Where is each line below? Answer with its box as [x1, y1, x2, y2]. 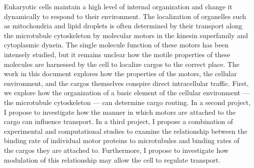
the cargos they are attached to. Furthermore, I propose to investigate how [4, 145, 229, 155]
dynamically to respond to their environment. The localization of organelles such [4, 11, 246, 21]
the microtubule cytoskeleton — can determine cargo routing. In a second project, [4, 97, 251, 107]
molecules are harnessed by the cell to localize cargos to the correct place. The [4, 59, 239, 69]
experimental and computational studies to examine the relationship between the [4, 126, 248, 136]
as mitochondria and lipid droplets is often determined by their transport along [4, 21, 242, 31]
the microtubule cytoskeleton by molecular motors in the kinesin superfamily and [4, 30, 248, 40]
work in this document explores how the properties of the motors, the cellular [4, 68, 237, 79]
